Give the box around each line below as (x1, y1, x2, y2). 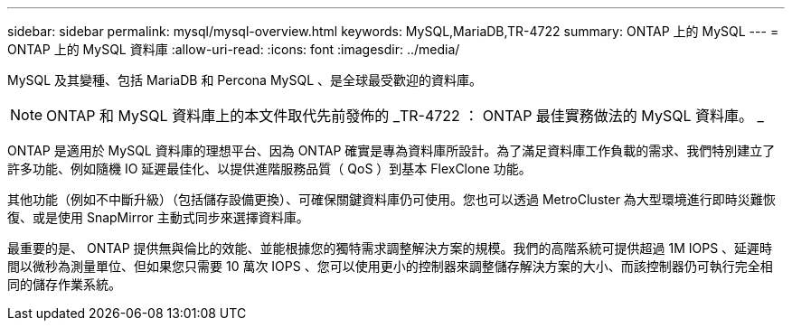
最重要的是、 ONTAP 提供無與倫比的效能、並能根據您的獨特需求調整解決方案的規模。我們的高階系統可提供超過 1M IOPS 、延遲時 (7, 240, 773, 256)
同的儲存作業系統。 (7, 276, 121, 292)
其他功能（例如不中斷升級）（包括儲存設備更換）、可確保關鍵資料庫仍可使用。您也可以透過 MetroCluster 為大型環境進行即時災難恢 (7, 192, 776, 207)
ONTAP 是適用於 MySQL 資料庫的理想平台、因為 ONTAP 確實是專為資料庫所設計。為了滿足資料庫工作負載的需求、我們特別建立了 (7, 143, 776, 158)
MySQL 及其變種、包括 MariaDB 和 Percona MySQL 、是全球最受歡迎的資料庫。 (7, 72, 483, 88)
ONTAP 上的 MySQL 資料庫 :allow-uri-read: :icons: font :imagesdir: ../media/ (7, 42, 460, 57)
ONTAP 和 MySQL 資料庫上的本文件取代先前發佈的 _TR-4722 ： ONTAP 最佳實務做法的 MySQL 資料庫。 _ (46, 107, 764, 125)
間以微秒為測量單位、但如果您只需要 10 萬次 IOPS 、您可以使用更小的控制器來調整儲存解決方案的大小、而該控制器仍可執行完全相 (7, 258, 773, 274)
